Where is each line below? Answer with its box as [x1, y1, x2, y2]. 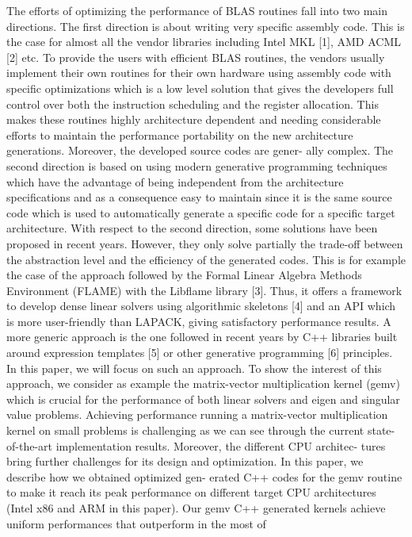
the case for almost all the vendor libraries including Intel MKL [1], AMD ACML [6, 33, 401, 50]
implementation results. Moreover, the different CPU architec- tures [55, 437, 386, 454]
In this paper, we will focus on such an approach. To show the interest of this [6, 359, 382, 376]
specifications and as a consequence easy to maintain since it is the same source [6, 189, 392, 205]
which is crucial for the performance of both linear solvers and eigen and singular [6, 390, 400, 407]
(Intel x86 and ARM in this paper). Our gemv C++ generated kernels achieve [6, 500, 386, 516]
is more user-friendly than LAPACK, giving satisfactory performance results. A [6, 313, 391, 329]
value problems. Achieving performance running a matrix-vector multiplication [6, 406, 388, 423]
